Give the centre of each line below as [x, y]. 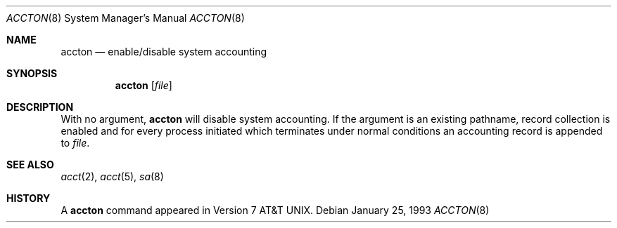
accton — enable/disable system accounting [164, 52]
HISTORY [28, 198]
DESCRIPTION [40, 107]
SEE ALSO [30, 165]
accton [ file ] [144, 85]
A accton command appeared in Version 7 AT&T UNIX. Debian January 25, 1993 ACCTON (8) [275, 210]
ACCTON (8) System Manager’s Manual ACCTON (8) [126, 18]
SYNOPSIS [32, 73]
